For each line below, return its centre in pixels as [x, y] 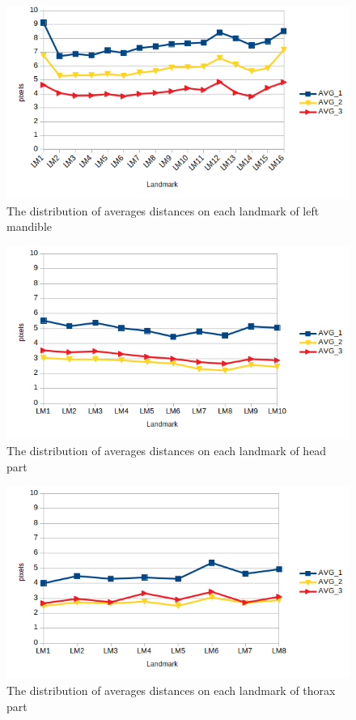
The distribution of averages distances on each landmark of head [167, 450]
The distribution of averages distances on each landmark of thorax [171, 690]
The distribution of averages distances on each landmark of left [163, 210]
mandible [30, 226]
